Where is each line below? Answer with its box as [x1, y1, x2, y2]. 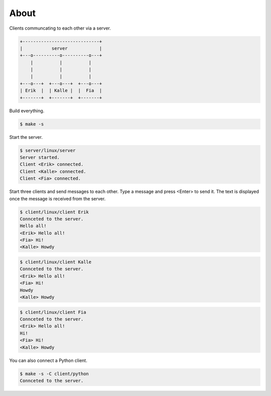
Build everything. [9, 108, 45, 114]
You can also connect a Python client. [9, 357, 87, 363]
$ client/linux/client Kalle [20, 259, 92, 265]
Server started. [20, 154, 60, 160]
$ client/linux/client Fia [20, 309, 86, 315]
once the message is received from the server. [9, 195, 106, 202]
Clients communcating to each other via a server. [9, 25, 111, 31]
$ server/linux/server [20, 147, 76, 153]
